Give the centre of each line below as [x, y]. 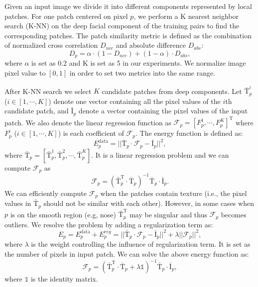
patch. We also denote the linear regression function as [88, 122]
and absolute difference [151, 45]
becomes [234, 214]
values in [18, 203]
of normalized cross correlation [51, 45]
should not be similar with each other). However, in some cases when [149, 203]
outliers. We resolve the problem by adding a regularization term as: [109, 224]
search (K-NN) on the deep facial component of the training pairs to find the [122, 26]
